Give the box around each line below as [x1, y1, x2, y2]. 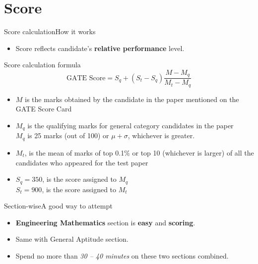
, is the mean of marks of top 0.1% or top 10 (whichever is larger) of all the [24, 147, 254, 158]
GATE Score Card [15, 104, 72, 114]
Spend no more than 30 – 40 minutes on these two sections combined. [15, 250, 229, 261]
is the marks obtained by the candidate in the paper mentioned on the [25, 94, 239, 104]
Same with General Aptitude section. [15, 234, 129, 244]
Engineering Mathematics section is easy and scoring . [15, 217, 195, 227]
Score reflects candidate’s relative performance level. [15, 43, 185, 53]
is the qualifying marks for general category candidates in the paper [27, 120, 234, 131]
